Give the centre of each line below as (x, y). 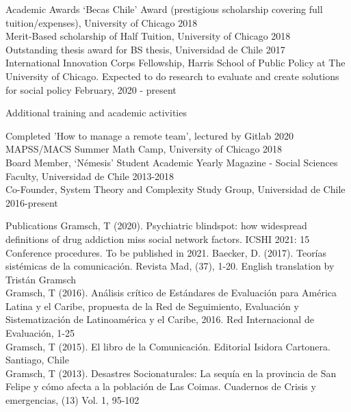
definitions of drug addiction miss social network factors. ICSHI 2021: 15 (158, 239)
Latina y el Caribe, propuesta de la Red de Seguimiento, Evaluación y (152, 306)
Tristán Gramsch (41, 279)
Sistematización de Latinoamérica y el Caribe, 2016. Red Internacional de (160, 319)
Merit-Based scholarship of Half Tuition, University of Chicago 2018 (148, 36)
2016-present (32, 202)
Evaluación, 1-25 (40, 333)
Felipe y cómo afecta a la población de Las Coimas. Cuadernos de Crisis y (161, 386)
